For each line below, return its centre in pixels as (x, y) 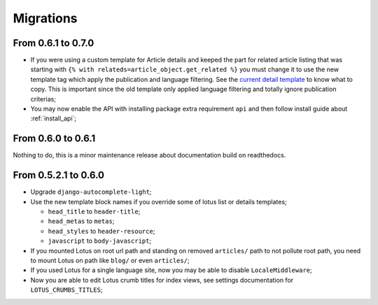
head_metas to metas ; (81, 221)
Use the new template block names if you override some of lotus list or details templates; (159, 201)
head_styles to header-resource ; (101, 231)
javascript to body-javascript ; (100, 241)
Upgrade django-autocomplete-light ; (91, 192)
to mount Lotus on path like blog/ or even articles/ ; (110, 260)
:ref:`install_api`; (54, 118)
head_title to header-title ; (94, 211)
